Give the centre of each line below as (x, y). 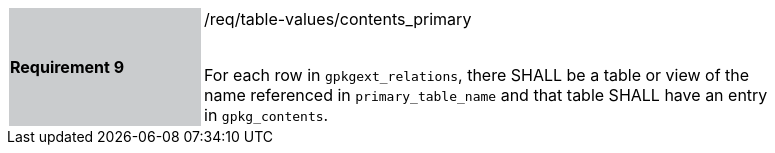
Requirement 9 (67, 67)
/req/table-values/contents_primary (338, 19)
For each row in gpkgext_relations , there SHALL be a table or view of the (477, 75)
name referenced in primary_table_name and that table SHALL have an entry (486, 95)
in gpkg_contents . (266, 115)
